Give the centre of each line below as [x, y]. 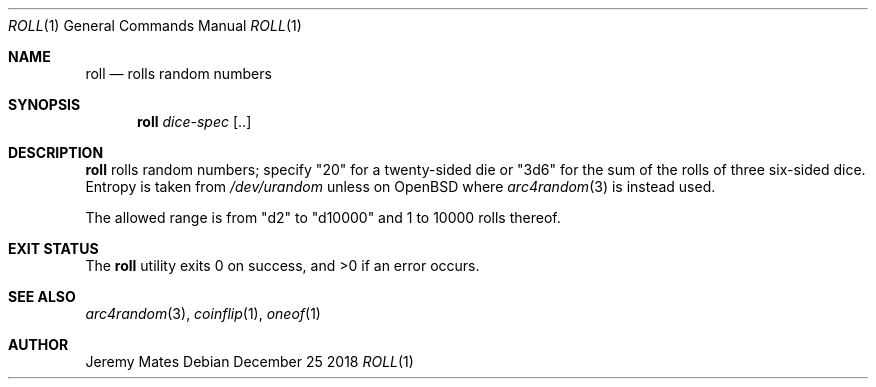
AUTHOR [38, 344]
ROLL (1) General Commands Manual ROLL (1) [155, 25]
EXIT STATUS [53, 248]
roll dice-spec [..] [194, 121]
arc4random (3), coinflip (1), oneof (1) [203, 313]
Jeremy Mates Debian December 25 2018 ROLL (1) [249, 361]
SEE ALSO [42, 296]
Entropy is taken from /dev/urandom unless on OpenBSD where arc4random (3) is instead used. [400, 186]
